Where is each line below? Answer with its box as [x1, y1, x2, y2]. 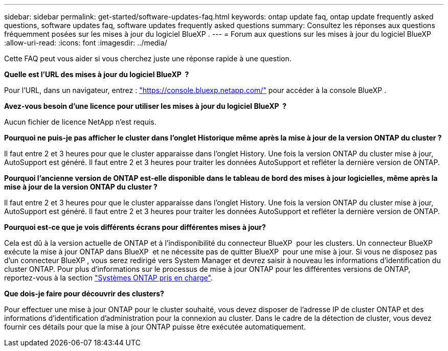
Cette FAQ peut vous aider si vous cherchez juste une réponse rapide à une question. [4, 54, 292, 63]
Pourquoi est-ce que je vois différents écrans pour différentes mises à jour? [4, 223, 266, 231]
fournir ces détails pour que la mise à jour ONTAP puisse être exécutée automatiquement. [4, 322, 306, 331]
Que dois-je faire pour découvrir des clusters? [4, 289, 164, 298]
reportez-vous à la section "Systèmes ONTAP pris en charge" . [4, 273, 213, 282]
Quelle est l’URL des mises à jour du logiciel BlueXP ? [4, 70, 189, 79]
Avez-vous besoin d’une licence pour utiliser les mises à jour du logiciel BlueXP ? [4, 102, 287, 110]
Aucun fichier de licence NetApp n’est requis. [4, 118, 156, 126]
